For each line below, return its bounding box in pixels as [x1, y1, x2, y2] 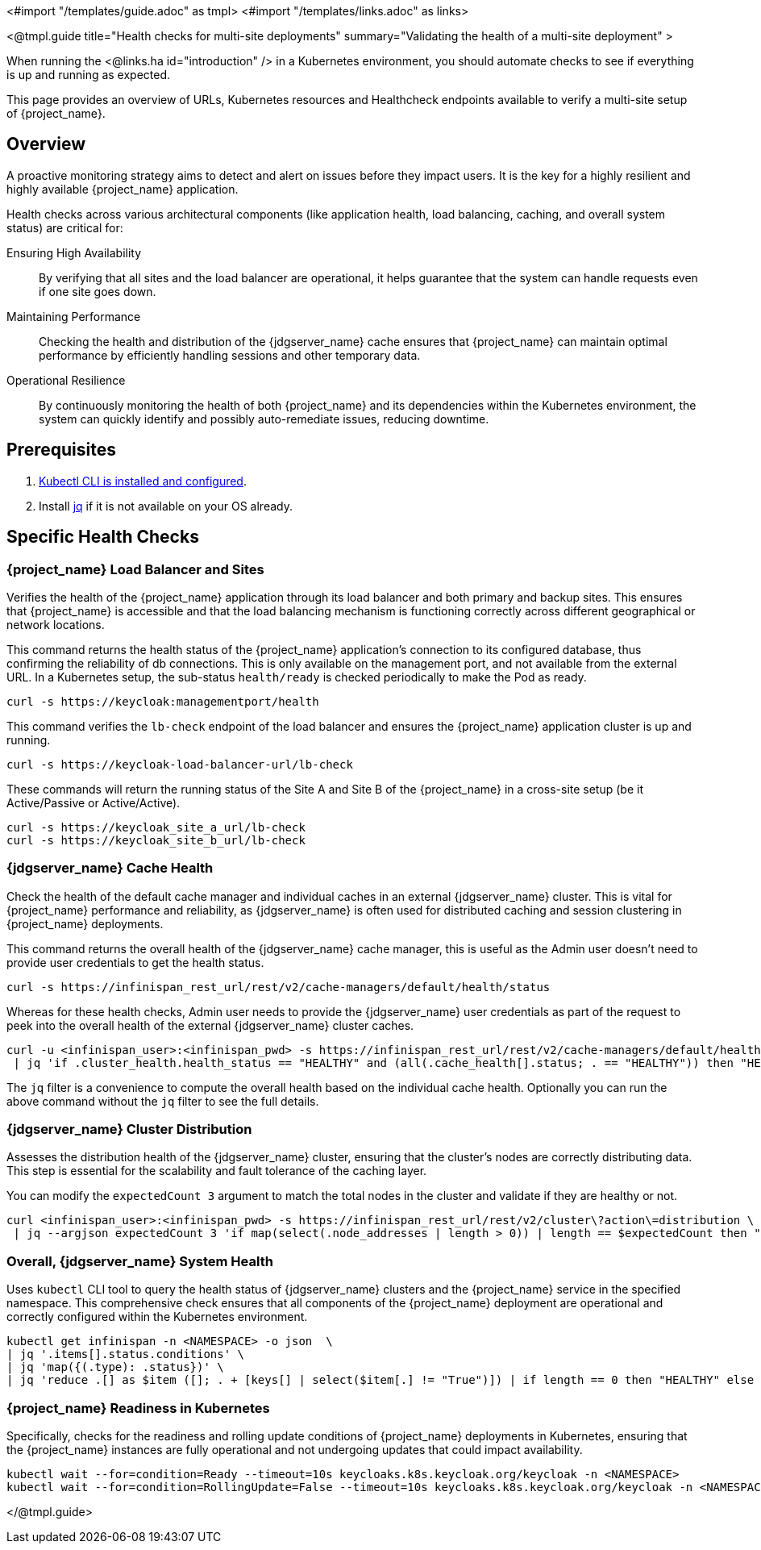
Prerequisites [6, 440, 116, 460]
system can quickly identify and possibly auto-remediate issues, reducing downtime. [39, 411, 489, 426]
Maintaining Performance [6, 309, 141, 323]
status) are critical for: [6, 220, 123, 235]
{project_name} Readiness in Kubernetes [6, 1399, 270, 1416]
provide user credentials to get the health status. [6, 955, 264, 969]
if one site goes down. [39, 284, 156, 298]
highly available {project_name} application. [6, 181, 239, 196]
